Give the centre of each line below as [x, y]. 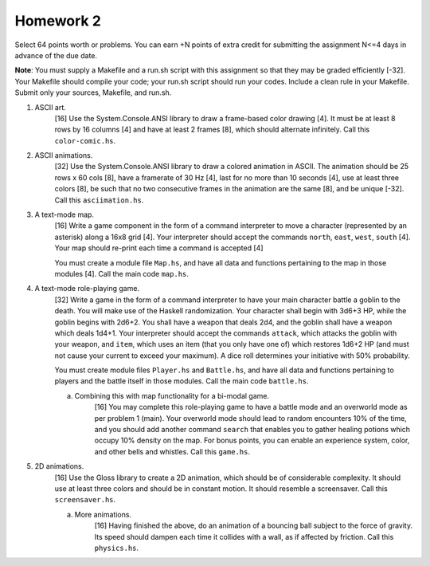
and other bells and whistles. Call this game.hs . [172, 451]
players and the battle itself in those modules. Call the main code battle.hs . [182, 381]
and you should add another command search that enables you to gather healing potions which [252, 430]
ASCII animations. [64, 155]
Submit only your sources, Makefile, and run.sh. [93, 92]
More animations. [103, 514]
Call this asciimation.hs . [99, 200]
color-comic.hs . [85, 140]
